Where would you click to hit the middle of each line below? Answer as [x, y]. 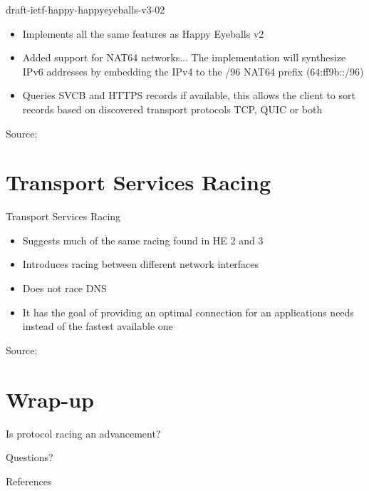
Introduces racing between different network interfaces [141, 264]
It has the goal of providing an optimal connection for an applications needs [188, 312]
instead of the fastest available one [98, 326]
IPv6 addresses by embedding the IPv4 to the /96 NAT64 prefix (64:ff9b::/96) [193, 71]
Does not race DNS [64, 288]
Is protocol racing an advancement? [83, 433]
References [29, 481]
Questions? [30, 457]
